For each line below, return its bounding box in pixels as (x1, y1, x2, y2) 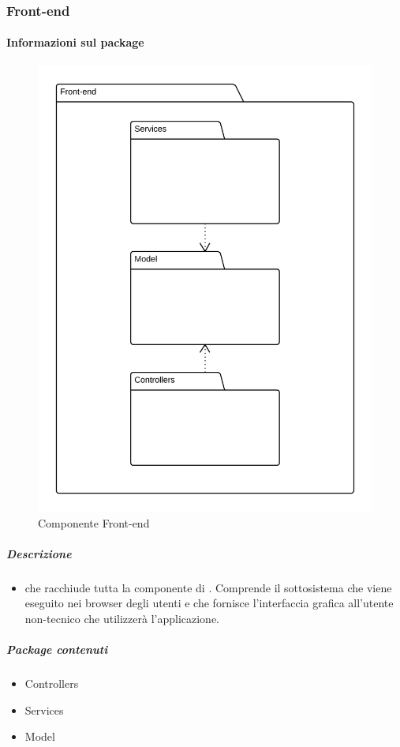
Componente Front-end (38, 514, 150, 531)
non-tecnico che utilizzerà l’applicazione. (24, 610, 219, 626)
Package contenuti (6, 641, 108, 658)
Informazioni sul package (6, 34, 144, 51)
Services (24, 701, 64, 718)
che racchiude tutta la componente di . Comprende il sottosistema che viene (24, 579, 392, 595)
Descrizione (6, 545, 72, 561)
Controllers (24, 675, 79, 692)
